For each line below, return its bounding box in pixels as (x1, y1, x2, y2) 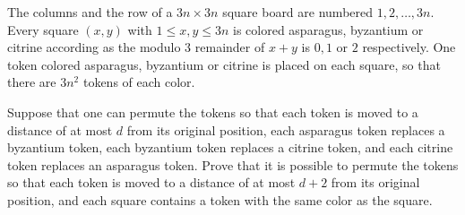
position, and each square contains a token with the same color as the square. (7, 190, 433, 209)
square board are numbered (222, 3, 374, 21)
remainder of (194, 38, 265, 56)
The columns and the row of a (7, 3, 173, 21)
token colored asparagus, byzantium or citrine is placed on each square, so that (7, 55, 441, 73)
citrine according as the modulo (7, 38, 181, 56)
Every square (7, 20, 79, 39)
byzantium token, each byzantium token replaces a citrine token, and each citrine (7, 138, 453, 157)
